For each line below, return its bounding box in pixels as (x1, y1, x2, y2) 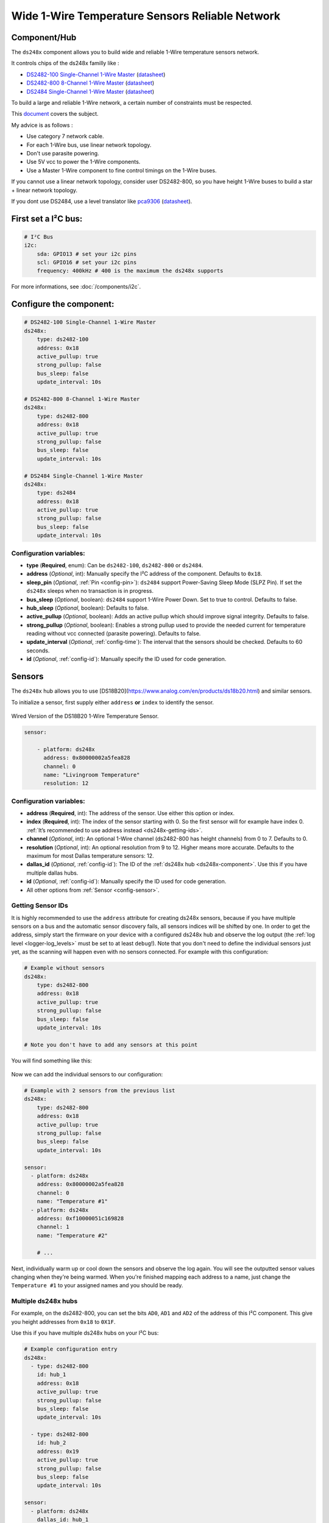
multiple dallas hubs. (26, 869, 79, 877)
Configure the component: (11, 299, 115, 309)
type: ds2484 (37, 489, 76, 496)
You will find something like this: (11, 1057, 93, 1064)
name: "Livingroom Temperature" (43, 771, 140, 778)
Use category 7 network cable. (26, 133, 104, 140)
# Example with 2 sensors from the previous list (24, 1087, 175, 1094)
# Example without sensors (24, 964, 105, 972)
